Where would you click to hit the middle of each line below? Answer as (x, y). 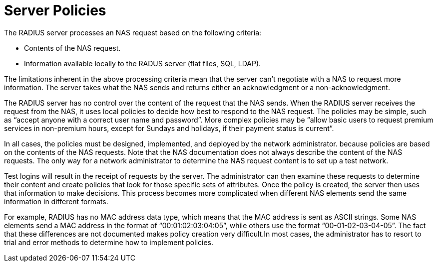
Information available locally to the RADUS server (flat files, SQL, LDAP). (143, 63)
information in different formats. (56, 201)
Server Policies (55, 10)
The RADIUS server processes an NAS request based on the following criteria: (133, 32)
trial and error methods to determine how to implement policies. (109, 242)
